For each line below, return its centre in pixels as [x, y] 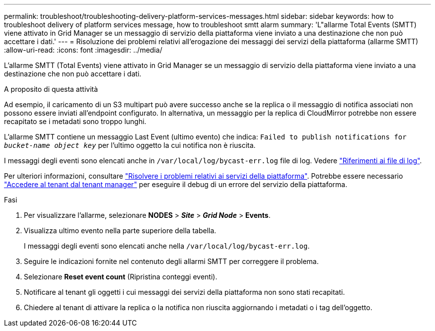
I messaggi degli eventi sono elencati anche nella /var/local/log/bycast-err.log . [167, 246]
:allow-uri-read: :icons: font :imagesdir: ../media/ [83, 50]
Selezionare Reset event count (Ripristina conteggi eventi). [121, 277]
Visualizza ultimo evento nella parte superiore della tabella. [120, 231]
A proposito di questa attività [51, 89]
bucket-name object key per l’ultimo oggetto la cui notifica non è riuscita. [130, 145]
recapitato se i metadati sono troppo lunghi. [75, 121]
